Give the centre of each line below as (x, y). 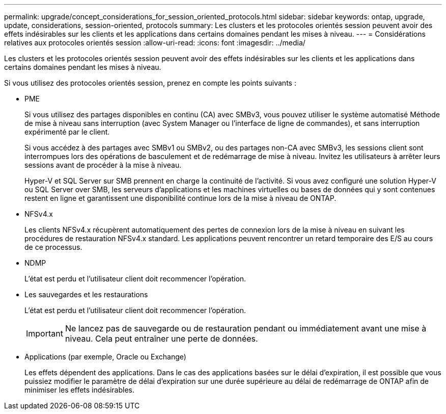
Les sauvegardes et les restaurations (86, 294)
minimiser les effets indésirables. (79, 390)
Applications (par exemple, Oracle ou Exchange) (105, 357)
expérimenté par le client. (67, 132)
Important (45, 333)
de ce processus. (53, 247)
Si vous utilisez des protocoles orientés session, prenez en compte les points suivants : (150, 83)
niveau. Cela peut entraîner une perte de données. (161, 339)
